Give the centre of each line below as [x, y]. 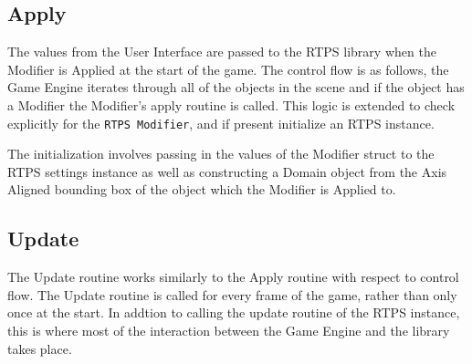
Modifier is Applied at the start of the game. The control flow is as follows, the [228, 69]
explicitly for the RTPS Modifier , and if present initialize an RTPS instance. [221, 123]
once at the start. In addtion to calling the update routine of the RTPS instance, [234, 312]
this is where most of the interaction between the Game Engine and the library [229, 330]
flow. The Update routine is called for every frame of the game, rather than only [232, 294]
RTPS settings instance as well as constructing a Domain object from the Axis [227, 171]
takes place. [40, 348]
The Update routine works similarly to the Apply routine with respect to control [233, 277]
